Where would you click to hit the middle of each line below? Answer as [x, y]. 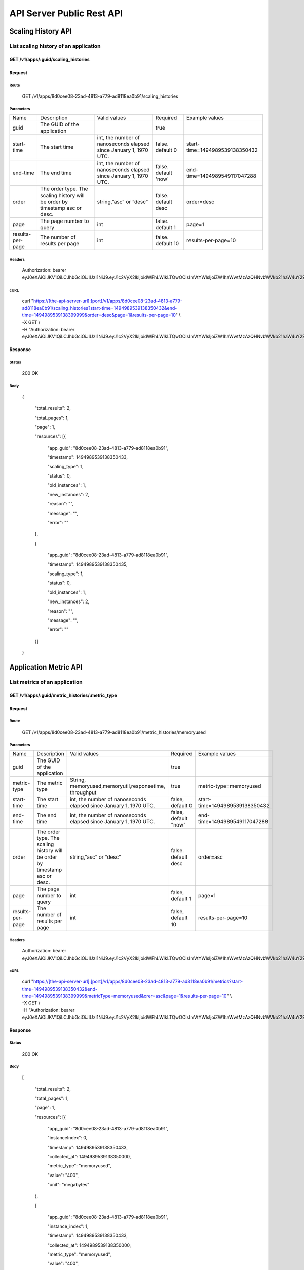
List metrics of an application [46, 682]
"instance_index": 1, [68, 1226]
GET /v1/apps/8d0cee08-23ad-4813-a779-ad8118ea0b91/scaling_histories [100, 96]
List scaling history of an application [55, 46]
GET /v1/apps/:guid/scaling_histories [49, 59]
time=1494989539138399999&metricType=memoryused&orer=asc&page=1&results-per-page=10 [124, 996]
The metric [50, 783]
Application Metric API [46, 667]
